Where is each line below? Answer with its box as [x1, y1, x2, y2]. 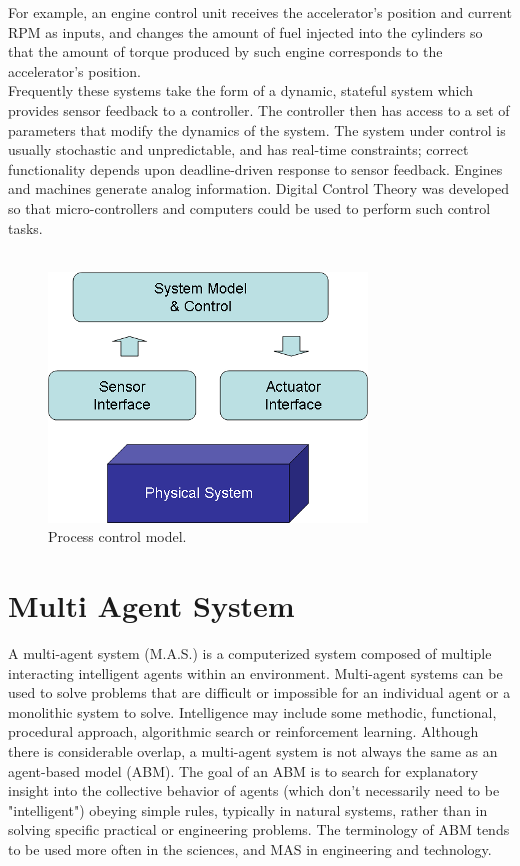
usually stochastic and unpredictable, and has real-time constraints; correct [8, 139, 469, 160]
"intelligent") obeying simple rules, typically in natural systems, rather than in [8, 799, 488, 820]
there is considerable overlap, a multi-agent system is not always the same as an [8, 741, 498, 761]
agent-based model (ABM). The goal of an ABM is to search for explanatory [8, 760, 479, 781]
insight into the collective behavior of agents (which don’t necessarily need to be [8, 780, 500, 801]
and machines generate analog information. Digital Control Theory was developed [8, 178, 510, 199]
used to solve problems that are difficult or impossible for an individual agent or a [8, 682, 511, 703]
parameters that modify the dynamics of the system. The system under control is [8, 119, 506, 140]
